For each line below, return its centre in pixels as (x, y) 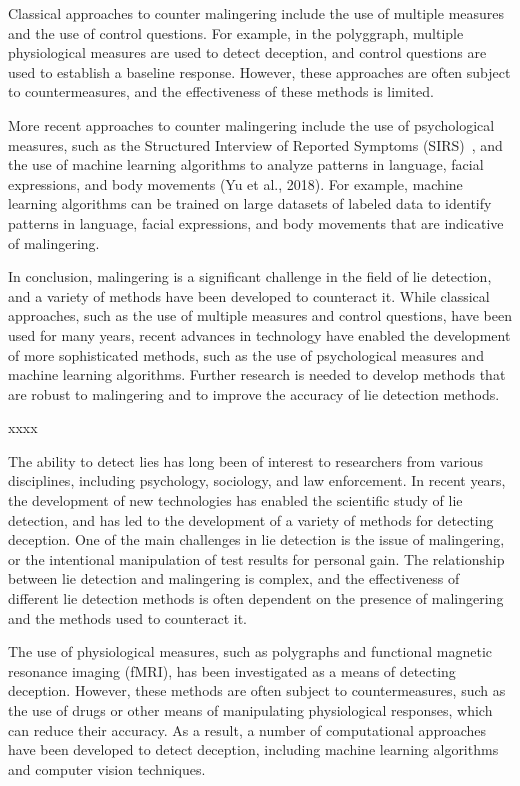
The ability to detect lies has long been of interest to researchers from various (246, 460)
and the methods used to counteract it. (127, 617)
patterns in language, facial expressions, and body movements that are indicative (256, 222)
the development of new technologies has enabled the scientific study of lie (235, 500)
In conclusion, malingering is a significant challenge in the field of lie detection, (250, 276)
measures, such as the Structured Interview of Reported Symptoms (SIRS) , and (255, 144)
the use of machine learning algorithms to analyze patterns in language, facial (246, 164)
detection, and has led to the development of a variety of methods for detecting (251, 519)
